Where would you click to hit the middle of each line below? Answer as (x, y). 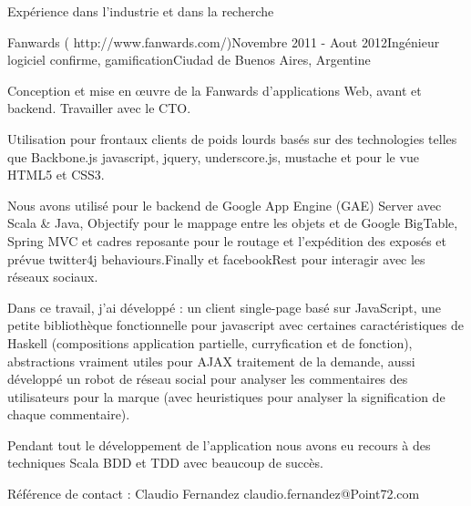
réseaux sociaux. (53, 277)
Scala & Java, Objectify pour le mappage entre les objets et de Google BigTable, (233, 223)
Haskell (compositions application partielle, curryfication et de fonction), (210, 342)
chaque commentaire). (69, 414)
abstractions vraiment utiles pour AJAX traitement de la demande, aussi (211, 361)
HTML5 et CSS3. (56, 175)
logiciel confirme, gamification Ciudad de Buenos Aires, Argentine (189, 60)
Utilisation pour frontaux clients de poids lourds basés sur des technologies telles (232, 138)
